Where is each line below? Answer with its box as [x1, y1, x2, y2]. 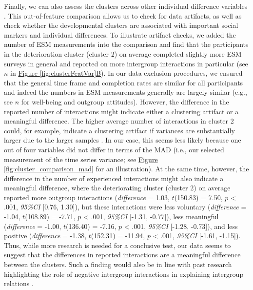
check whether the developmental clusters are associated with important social [4, 20, 238, 30]
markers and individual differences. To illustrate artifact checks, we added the [4, 29, 236, 40]
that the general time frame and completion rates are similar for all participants [4, 77, 243, 87]
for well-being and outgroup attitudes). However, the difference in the [21, 96, 229, 106]
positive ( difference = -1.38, [4, 230, 87, 241]
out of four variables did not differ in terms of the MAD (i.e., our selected [4, 144, 224, 154]
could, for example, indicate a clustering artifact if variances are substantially [4, 125, 235, 135]
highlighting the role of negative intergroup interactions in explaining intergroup [4, 269, 244, 279]
